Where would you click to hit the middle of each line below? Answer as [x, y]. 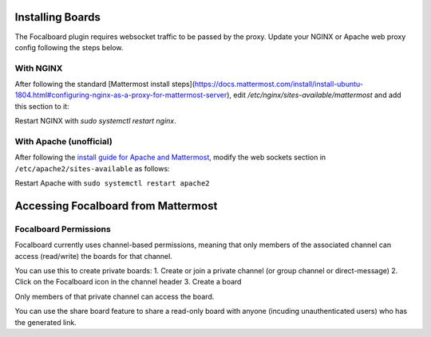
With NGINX [39, 68]
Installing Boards [58, 17]
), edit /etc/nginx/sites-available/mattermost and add [314, 95]
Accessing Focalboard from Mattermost [116, 206]
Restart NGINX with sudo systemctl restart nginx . [96, 121]
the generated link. [46, 322]
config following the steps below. [69, 47]
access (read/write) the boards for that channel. [94, 256]
